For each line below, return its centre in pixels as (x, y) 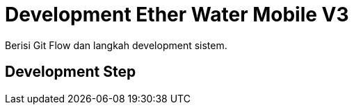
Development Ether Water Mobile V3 (177, 15)
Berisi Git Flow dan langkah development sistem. (116, 45)
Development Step (71, 72)
